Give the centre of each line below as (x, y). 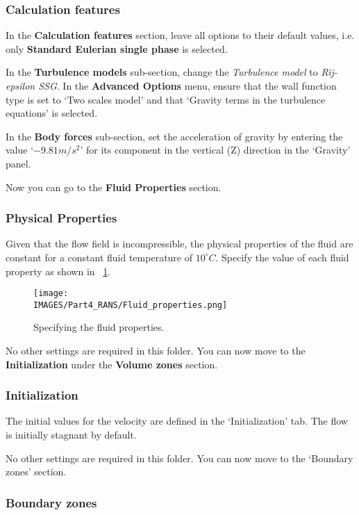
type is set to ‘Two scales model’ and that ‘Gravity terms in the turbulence (166, 99)
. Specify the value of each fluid (282, 257)
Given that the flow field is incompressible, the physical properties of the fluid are (179, 244)
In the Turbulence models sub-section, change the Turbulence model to (162, 72)
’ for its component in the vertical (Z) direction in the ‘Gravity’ (215, 150)
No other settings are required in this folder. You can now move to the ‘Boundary (179, 458)
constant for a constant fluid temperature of (99, 257)
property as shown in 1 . (58, 271)
